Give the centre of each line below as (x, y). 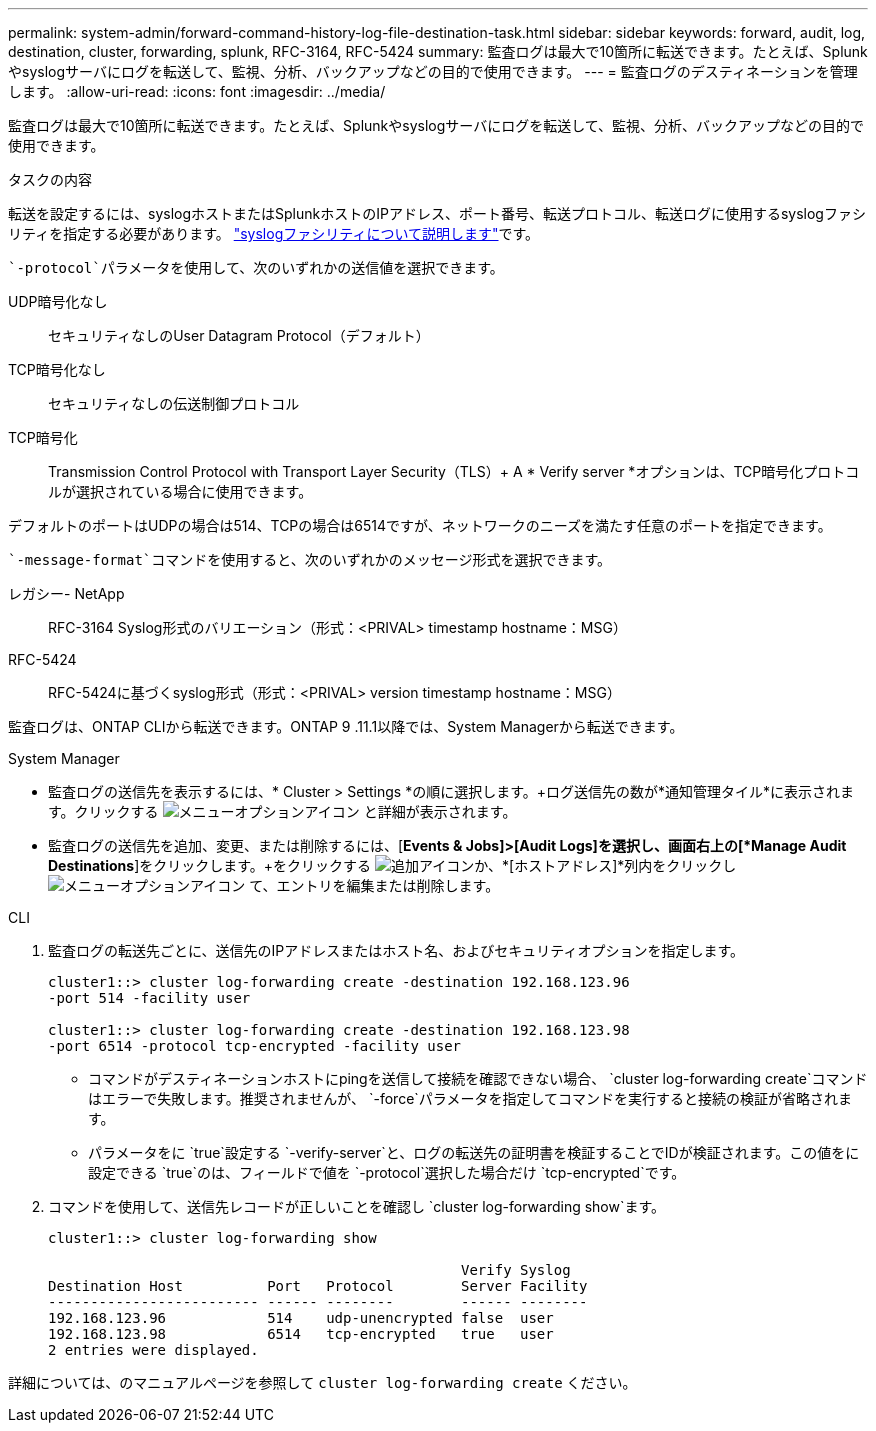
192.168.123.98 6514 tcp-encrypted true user (301, 1334)
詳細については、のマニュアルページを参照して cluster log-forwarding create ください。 (322, 1382)
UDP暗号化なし (58, 301)
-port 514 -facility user (149, 998)
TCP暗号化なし (57, 369)
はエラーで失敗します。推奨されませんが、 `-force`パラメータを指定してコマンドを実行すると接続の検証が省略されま (470, 1098)
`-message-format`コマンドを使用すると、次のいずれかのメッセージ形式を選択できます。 (310, 560)
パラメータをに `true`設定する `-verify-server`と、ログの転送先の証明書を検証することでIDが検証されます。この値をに (474, 1152)
